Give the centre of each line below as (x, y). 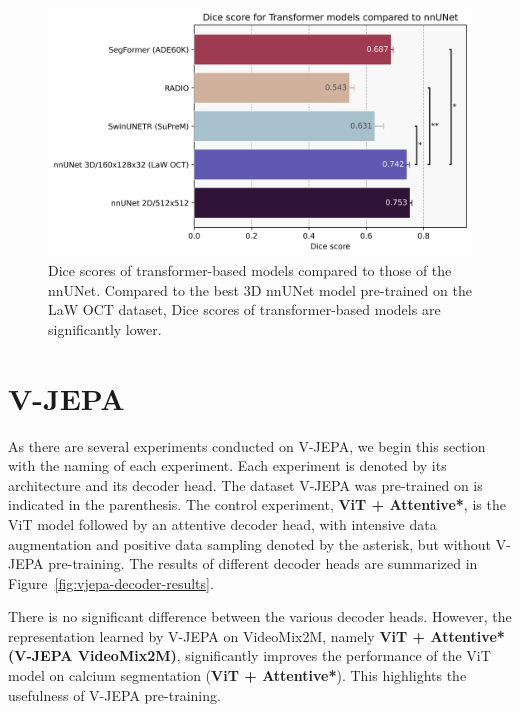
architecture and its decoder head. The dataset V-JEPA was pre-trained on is (245, 484)
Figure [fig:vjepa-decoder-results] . (111, 582)
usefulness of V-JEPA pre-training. (114, 694)
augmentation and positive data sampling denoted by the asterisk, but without (249, 543)
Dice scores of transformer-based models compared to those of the (250, 270)
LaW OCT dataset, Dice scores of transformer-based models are (244, 309)
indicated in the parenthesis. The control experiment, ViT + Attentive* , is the (257, 504)
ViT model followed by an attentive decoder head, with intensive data (222, 523)
